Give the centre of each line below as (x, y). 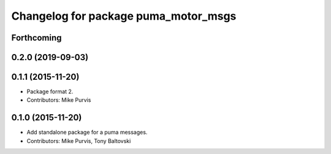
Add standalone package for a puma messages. (87, 133)
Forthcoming (36, 38)
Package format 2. (50, 91)
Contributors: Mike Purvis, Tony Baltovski (79, 141)
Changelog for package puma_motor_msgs (124, 16)
